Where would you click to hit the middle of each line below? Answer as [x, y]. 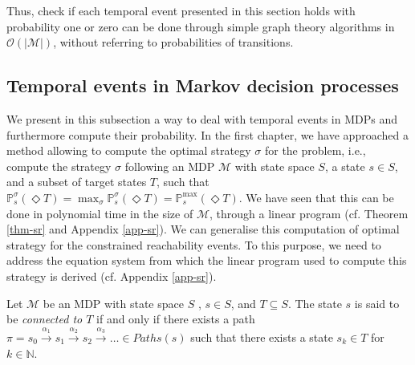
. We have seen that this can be [316, 197]
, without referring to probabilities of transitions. [173, 42]
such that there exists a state [262, 337]
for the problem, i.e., [315, 150]
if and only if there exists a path [176, 319]
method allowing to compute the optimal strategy [129, 150]
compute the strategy [59, 166]
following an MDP [170, 166]
